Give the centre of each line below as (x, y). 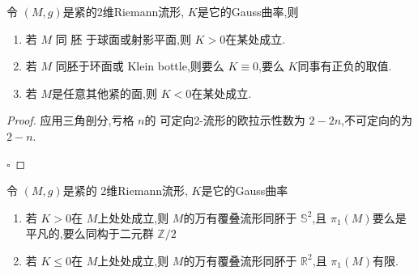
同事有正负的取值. (345, 66)
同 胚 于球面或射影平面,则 (123, 38)
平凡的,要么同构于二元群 (90, 233)
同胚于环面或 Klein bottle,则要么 (140, 66)
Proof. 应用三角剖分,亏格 (70, 120)
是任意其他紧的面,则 (104, 93)
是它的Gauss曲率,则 (248, 11)
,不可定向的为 (377, 120)
